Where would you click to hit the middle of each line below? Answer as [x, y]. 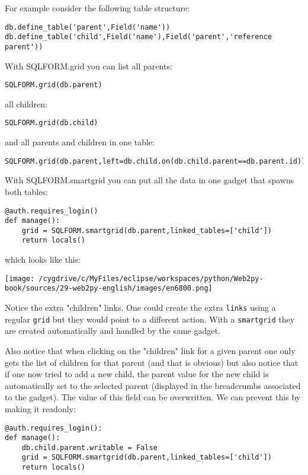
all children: [26, 103]
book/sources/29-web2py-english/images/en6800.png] [109, 288]
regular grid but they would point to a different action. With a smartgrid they [150, 319]
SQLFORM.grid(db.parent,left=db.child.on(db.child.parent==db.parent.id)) [155, 161]
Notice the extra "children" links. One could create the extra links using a [140, 307]
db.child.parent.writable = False [89, 447]
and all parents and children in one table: [80, 142]
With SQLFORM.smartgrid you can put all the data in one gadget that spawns [150, 180]
